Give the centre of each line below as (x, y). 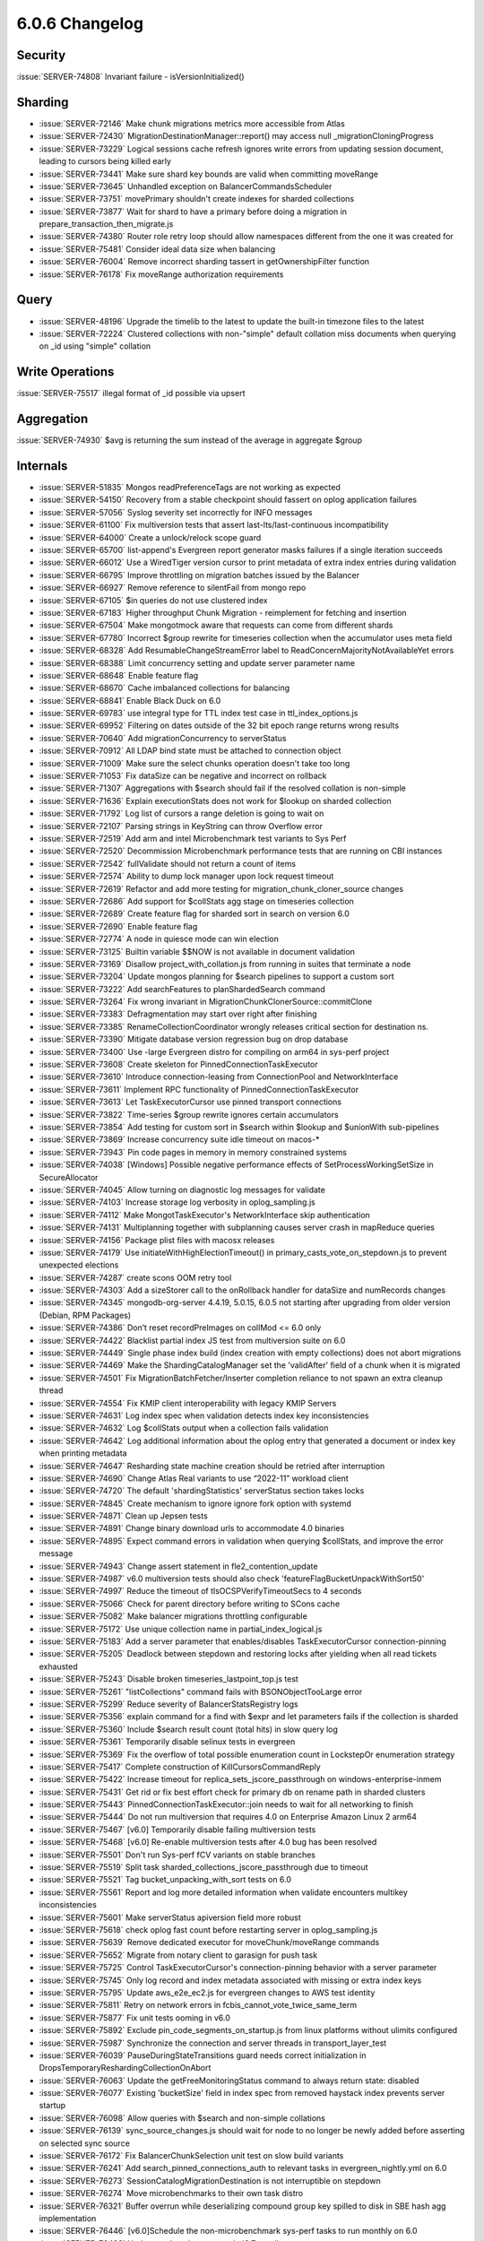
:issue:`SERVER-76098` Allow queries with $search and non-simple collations (182, 2118)
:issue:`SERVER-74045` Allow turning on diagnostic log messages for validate (182, 1190)
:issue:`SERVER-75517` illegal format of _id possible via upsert (131, 394)
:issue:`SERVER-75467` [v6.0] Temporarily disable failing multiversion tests (177, 1830)
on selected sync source (84, 2143)
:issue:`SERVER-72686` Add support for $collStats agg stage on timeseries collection (196, 901)
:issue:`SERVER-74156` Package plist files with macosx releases (157, 1240)
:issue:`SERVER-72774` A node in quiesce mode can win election (159, 939)
